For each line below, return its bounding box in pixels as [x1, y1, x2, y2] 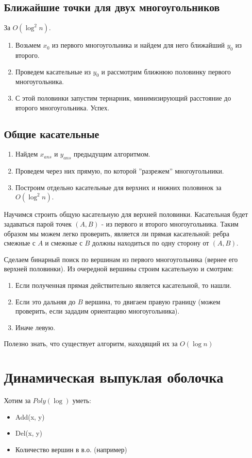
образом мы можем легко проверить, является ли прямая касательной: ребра [4, 228, 230, 238]
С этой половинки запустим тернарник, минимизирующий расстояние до [15, 92, 231, 103]
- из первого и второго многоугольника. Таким [101, 218, 239, 229]
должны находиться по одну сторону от [92, 238, 209, 248]
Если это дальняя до [15, 296, 76, 306]
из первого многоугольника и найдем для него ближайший [52, 40, 225, 50]
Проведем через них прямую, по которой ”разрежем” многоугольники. [15, 166, 224, 176]
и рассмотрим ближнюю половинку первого [101, 66, 231, 76]
